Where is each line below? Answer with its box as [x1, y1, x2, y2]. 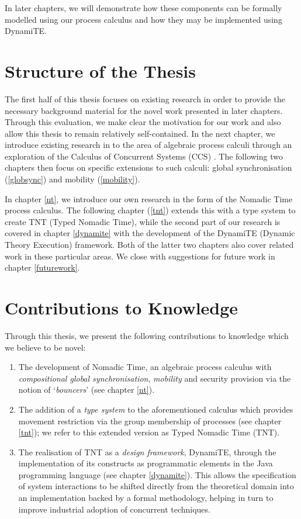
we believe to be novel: [5, 341, 86, 353]
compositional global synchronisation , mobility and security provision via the [18, 372, 291, 384]
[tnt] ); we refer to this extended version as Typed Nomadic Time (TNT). [18, 426, 280, 438]
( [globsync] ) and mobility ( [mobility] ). [5, 173, 140, 185]
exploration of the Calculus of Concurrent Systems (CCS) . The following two [5, 150, 283, 162]
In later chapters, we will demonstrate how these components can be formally [5, 2, 282, 13]
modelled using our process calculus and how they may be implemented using [5, 13, 282, 25]
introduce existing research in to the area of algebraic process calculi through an [5, 139, 292, 151]
